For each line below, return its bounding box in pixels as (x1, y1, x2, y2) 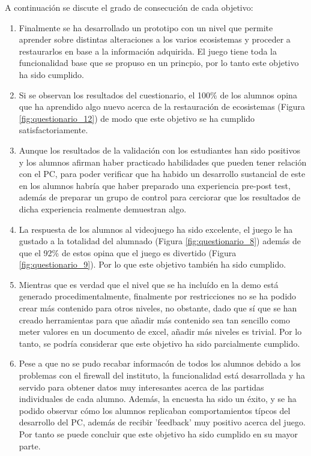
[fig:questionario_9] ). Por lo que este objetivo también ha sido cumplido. (19, 258, 286, 271)
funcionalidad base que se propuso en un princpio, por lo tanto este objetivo (19, 56, 299, 69)
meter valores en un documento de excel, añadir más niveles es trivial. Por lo (19, 325, 302, 338)
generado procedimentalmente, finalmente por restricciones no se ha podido (19, 290, 297, 302)
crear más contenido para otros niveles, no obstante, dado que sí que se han (19, 302, 297, 314)
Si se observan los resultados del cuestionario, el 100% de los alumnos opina (19, 88, 297, 101)
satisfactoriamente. (19, 124, 88, 136)
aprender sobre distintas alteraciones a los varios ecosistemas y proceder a (19, 33, 291, 46)
